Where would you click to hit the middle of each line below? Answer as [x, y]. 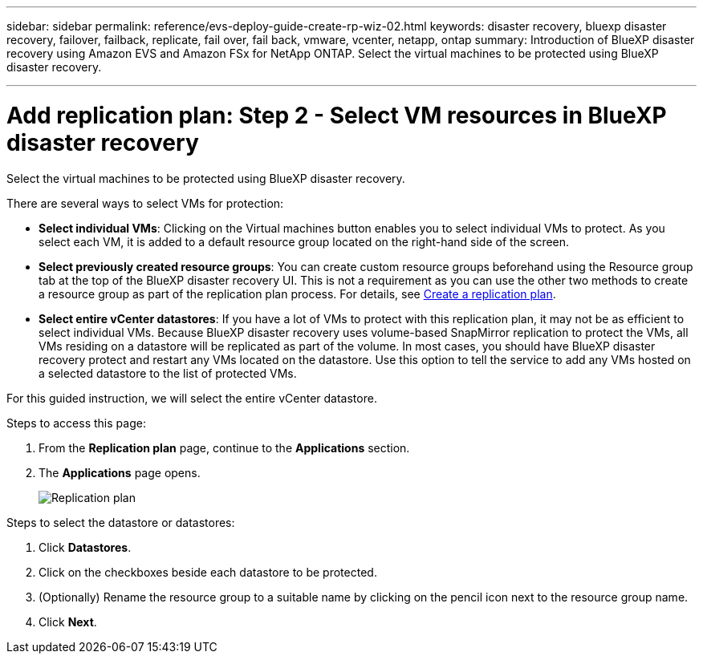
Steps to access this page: [76, 423]
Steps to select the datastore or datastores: [121, 522]
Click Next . [68, 622]
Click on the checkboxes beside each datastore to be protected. [208, 572]
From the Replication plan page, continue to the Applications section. [224, 447]
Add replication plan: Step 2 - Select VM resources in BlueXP [337, 115]
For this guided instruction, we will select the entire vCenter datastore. [192, 398]
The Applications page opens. [120, 472]
